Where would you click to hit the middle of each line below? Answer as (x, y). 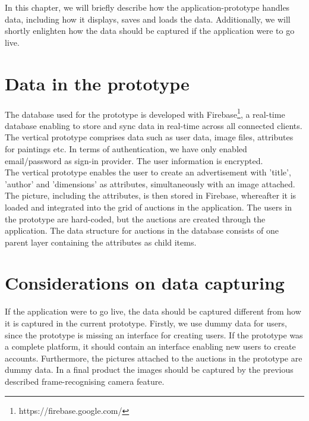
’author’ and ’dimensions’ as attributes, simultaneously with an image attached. (150, 183)
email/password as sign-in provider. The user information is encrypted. (134, 160)
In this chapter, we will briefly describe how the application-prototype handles (147, 7)
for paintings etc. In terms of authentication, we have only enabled (126, 148)
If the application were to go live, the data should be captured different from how (153, 311)
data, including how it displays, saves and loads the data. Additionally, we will (148, 19)
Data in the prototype (97, 83)
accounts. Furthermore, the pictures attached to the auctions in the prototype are (154, 358)
